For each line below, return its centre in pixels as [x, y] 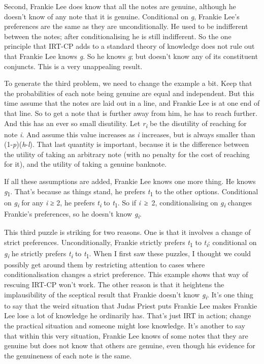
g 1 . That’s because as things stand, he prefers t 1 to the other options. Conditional [131, 192]
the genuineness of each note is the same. [68, 355]
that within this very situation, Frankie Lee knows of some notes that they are [126, 335]
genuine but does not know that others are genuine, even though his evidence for [130, 345]
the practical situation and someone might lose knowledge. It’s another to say [125, 325]
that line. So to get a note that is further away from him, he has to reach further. [131, 113]
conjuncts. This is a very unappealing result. [73, 66]
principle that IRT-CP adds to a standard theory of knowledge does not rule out [129, 46]
